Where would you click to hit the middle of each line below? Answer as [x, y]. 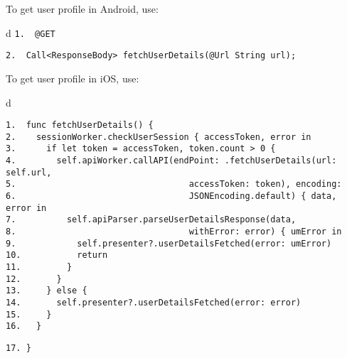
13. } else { [47, 291]
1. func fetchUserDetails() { [80, 125]
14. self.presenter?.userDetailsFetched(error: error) [154, 302]
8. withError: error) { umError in [174, 232]
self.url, [29, 172]
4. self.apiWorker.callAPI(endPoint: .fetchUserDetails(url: [171, 161]
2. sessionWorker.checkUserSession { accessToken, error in [159, 137]
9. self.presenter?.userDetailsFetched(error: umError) [169, 243]
